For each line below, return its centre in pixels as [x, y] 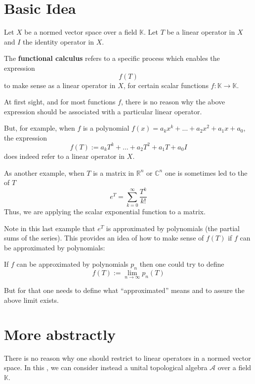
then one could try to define [182, 264]
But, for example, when [40, 128]
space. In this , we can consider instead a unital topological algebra [106, 367]
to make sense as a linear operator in [60, 85]
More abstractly [60, 334]
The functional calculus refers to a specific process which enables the [112, 58]
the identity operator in [59, 41]
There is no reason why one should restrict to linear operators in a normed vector [127, 358]
